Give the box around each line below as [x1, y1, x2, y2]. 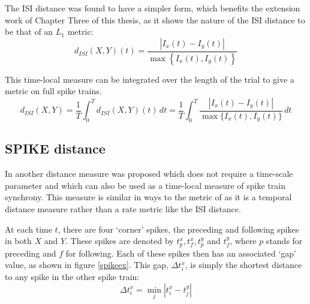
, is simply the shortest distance [185, 258, 302, 271]
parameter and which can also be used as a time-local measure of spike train [5, 179, 285, 191]
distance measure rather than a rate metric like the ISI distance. [5, 203, 241, 215]
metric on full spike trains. [5, 85, 102, 97]
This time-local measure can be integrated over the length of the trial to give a [5, 73, 294, 85]
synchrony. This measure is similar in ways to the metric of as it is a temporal [5, 191, 292, 203]
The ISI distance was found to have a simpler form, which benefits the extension [5, 2, 300, 14]
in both [5, 234, 32, 247]
